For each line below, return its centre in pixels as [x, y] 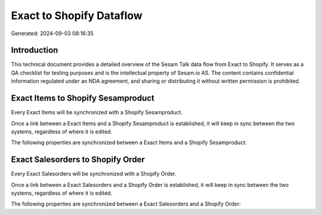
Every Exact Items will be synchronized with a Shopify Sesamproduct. [97, 113]
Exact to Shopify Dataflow [77, 15]
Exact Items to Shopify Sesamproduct [83, 98]
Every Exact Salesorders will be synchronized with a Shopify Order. [94, 174]
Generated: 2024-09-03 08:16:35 [52, 33]
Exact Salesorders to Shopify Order [78, 160]
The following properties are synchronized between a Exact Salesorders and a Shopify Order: [126, 204]
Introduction [35, 50]
